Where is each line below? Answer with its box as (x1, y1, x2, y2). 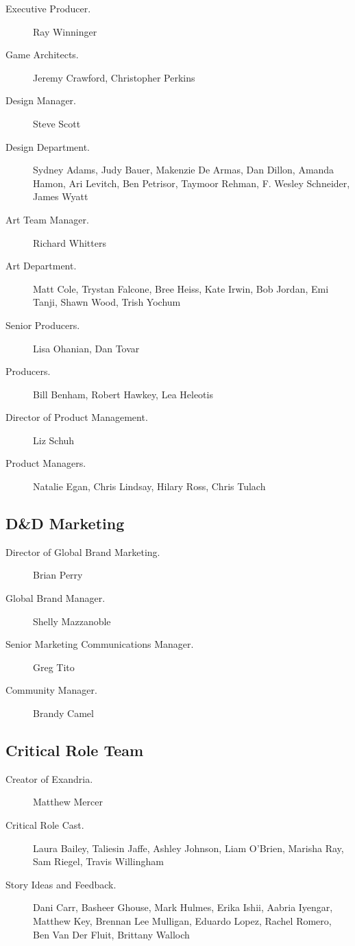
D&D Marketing (5, 513, 125, 534)
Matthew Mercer (33, 795, 103, 809)
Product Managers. (5, 456, 86, 470)
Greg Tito (33, 659, 75, 674)
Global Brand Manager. (5, 591, 106, 605)
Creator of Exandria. (5, 771, 93, 786)
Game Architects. (5, 47, 79, 62)
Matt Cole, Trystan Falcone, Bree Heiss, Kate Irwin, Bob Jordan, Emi (33, 281, 329, 295)
